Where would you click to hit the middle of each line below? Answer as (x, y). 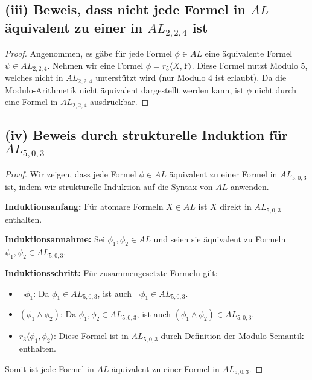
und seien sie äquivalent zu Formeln (220, 239)
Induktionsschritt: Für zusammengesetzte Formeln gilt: (111, 272)
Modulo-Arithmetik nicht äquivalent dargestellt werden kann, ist (124, 90)
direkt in (236, 207)
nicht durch (275, 90)
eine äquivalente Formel (249, 53)
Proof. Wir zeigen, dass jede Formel (71, 174)
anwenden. (250, 186)
